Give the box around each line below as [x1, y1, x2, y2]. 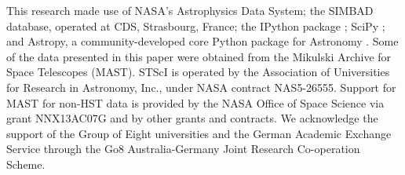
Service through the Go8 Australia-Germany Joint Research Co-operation [6, 140, 360, 157]
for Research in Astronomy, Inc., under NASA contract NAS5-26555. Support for [6, 78, 396, 95]
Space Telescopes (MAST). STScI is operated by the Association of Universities [6, 64, 390, 80]
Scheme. [6, 155, 46, 172]
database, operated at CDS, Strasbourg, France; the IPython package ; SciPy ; [6, 17, 385, 34]
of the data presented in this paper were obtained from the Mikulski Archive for [6, 48, 392, 64]
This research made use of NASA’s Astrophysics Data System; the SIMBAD [6, 2, 374, 18]
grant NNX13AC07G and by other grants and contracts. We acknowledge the [6, 110, 378, 126]
